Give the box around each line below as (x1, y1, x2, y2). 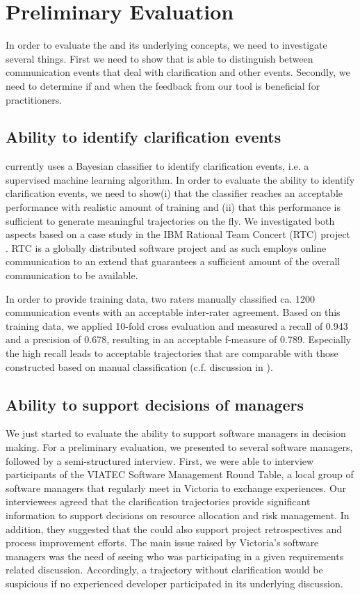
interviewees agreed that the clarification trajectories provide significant (6, 494, 311, 509)
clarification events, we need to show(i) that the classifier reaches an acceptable (6, 186, 343, 200)
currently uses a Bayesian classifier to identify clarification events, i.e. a (6, 159, 309, 173)
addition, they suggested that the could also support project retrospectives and (6, 521, 343, 536)
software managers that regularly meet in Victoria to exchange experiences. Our (6, 480, 347, 495)
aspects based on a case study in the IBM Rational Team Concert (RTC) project (6, 227, 351, 241)
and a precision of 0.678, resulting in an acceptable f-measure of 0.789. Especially (6, 332, 352, 347)
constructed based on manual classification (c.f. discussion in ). (6, 359, 273, 374)
